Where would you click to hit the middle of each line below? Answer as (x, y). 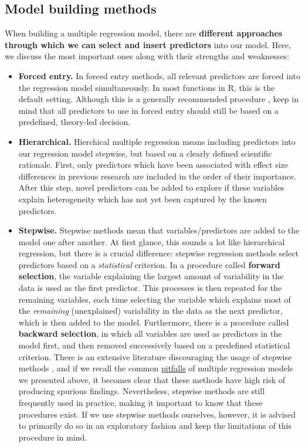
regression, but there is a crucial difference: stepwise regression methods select (159, 253)
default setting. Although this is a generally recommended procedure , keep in (158, 99)
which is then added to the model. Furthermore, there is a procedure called (154, 322)
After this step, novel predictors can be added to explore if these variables (151, 187)
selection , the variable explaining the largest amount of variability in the (151, 276)
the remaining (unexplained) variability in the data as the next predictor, (150, 311)
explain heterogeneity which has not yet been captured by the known (143, 199)
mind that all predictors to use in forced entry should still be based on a (148, 110)
